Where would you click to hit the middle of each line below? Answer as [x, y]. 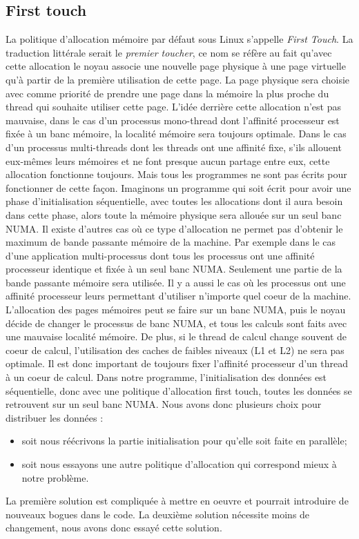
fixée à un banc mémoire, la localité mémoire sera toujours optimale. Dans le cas [176, 134]
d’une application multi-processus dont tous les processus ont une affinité [160, 255]
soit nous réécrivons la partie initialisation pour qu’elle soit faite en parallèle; [184, 441]
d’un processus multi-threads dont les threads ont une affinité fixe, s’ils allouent [174, 147]
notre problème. [55, 477]
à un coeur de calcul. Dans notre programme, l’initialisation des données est [166, 377]
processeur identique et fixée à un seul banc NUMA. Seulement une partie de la [174, 269]
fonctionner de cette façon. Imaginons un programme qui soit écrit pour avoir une [178, 187]
